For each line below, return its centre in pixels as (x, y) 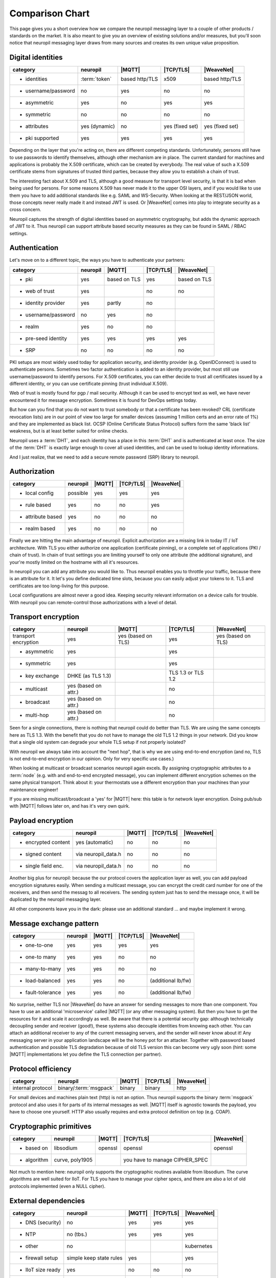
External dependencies (47, 1201)
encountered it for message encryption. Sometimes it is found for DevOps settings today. (103, 400)
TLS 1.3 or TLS (186, 673)
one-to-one (39, 945)
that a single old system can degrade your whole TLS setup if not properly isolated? (98, 742)
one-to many (41, 957)
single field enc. (44, 866)
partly (114, 303)
